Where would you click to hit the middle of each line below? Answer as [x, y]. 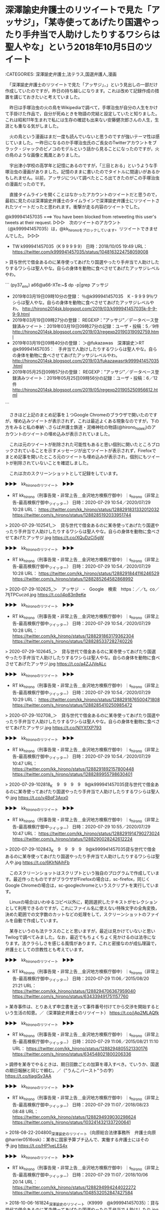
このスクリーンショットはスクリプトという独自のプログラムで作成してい [82, 873]
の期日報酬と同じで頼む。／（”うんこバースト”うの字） [61, 1071]
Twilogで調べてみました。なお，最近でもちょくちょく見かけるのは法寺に [78, 937]
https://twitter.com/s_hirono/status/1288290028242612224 [72, 839]
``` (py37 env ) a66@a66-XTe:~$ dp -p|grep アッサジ [57, 285]
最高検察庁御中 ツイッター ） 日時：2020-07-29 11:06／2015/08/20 [84, 979]
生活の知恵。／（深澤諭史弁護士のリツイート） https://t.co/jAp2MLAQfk [86, 1013]
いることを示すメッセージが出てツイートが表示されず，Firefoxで [91, 451]
